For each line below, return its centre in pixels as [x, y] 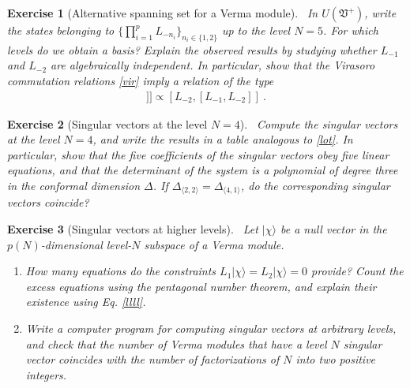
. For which [351, 30]
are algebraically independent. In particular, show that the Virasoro [213, 65]
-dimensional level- [86, 244]
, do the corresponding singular [315, 185]
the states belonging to [61, 30]
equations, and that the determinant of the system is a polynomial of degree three [203, 170]
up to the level [256, 30]
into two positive [336, 359]
